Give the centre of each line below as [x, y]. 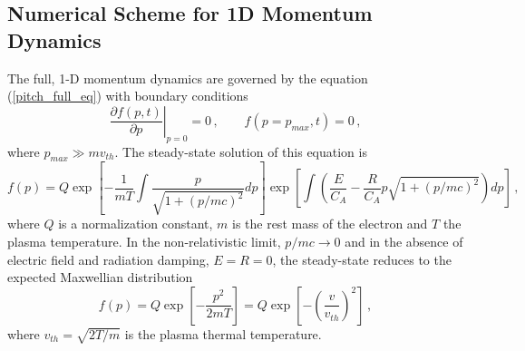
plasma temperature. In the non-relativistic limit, [144, 241]
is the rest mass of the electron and [330, 224]
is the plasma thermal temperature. [223, 333]
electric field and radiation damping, [108, 259]
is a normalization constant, [136, 224]
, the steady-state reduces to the [362, 259]
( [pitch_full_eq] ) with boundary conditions [128, 96]
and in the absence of [404, 241]
